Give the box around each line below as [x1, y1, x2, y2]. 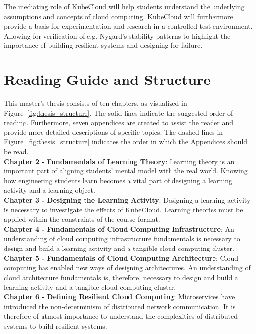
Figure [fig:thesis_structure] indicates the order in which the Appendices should [4, 136, 248, 147]
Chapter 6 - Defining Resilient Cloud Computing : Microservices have [4, 291, 235, 301]
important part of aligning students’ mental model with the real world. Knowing [4, 166, 248, 176]
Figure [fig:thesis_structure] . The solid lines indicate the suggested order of [4, 107, 233, 118]
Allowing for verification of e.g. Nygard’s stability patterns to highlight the [4, 30, 231, 41]
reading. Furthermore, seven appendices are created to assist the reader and [4, 117, 234, 127]
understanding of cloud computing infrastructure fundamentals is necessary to [4, 233, 240, 244]
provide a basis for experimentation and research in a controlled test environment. [4, 21, 253, 31]
